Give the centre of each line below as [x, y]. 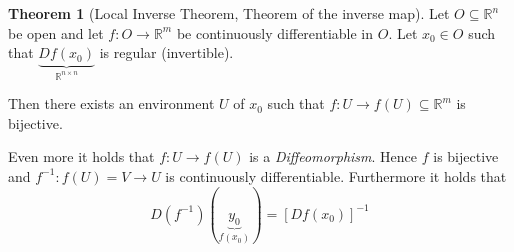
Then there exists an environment [111, 103]
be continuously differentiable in [275, 32]
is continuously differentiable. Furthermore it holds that [336, 175]
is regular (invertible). [166, 52]
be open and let [56, 32]
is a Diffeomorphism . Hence [333, 156]
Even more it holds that [81, 156]
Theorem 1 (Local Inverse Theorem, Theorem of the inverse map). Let [229, 13]
